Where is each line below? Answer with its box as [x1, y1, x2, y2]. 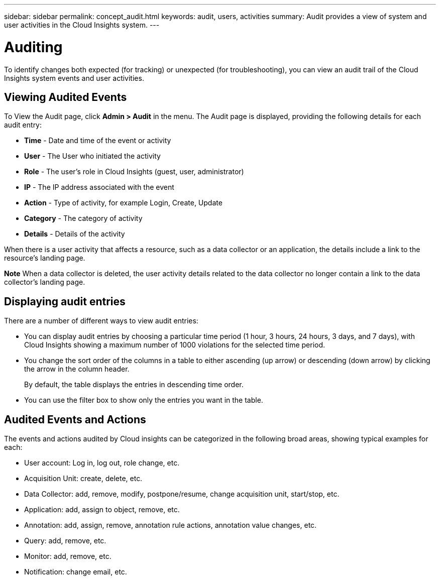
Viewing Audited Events [4, 90, 127, 103]
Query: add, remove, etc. [24, 536, 106, 545]
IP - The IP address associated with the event [24, 183, 174, 192]
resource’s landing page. [4, 254, 85, 263]
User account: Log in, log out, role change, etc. [24, 458, 180, 468]
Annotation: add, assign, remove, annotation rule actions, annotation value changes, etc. [24, 521, 317, 530]
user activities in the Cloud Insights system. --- [4, 21, 160, 29]
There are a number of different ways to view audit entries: [4, 316, 198, 325]
